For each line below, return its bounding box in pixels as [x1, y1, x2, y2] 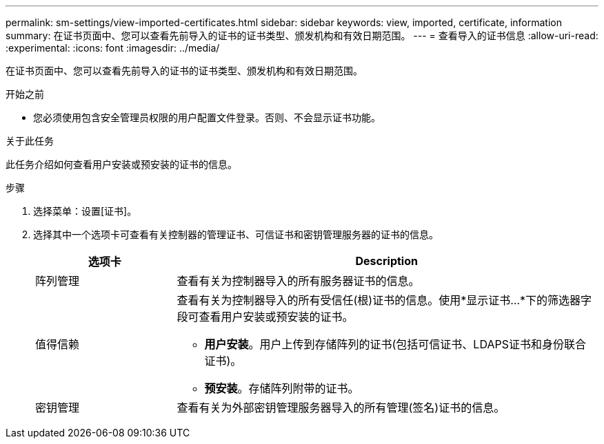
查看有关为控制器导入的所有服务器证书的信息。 [177, 274, 420, 288]
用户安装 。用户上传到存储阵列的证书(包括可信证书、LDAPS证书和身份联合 [204, 337, 586, 351]
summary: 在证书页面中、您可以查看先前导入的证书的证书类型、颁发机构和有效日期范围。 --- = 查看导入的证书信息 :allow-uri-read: [6, 30, 598, 41]
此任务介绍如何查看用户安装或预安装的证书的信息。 [6, 158, 237, 170]
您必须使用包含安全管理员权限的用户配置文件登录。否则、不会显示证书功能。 [33, 112, 381, 123]
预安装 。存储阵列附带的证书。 [204, 381, 359, 395]
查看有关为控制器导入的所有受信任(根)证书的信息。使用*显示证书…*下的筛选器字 [177, 293, 592, 307]
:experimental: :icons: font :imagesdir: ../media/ [6, 42, 220, 54]
